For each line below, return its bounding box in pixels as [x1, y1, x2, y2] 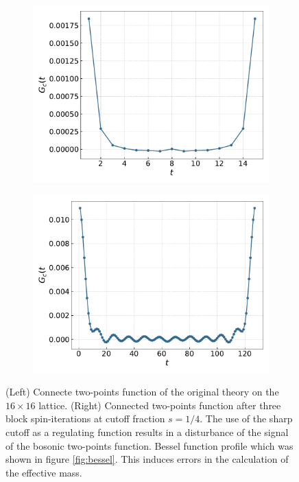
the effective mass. [5, 465, 82, 479]
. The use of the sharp [200, 411, 293, 426]
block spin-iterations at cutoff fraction [5, 411, 165, 426]
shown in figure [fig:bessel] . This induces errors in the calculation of [5, 452, 289, 466]
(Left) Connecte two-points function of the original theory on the [5, 385, 279, 399]
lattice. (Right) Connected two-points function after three [38, 398, 281, 412]
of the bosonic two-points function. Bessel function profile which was [5, 438, 294, 452]
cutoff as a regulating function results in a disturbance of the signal [5, 424, 289, 439]
